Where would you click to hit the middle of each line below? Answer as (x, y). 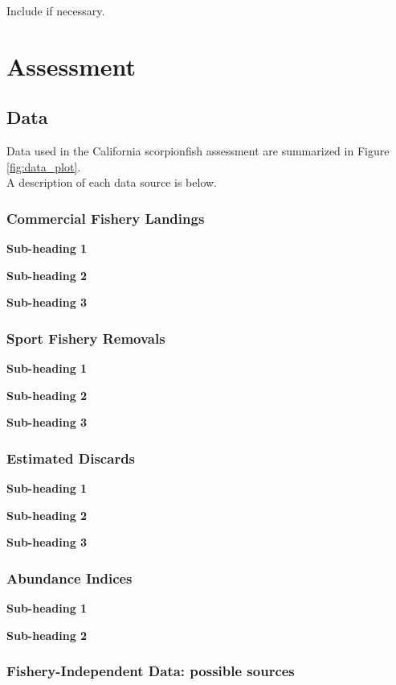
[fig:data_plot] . (44, 166)
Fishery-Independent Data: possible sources (151, 671)
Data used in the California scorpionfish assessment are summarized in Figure (198, 151)
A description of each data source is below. (112, 182)
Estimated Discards (71, 458)
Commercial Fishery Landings (106, 218)
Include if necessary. (56, 10)
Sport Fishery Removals (86, 338)
